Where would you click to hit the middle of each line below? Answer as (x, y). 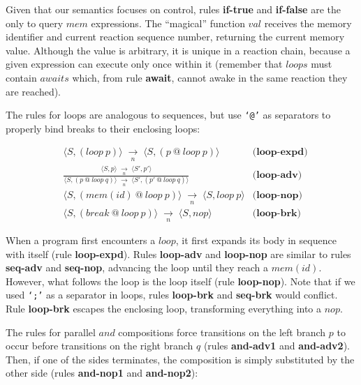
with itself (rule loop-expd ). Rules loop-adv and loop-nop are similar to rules (178, 254)
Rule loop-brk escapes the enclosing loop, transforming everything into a (164, 309)
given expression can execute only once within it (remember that (144, 64)
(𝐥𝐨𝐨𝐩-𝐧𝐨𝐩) (277, 196)
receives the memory (308, 23)
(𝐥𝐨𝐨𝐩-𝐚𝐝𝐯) (277, 175)
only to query (35, 23)
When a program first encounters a (81, 240)
